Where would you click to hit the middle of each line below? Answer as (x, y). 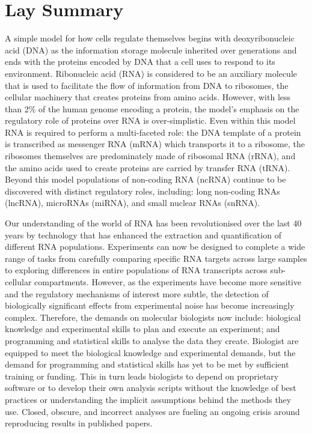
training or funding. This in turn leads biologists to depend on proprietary (142, 376)
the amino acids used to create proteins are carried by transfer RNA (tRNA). (148, 167)
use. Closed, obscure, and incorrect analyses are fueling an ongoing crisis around (152, 411)
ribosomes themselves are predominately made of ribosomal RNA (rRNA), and (150, 156)
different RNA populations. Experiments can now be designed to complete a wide (155, 247)
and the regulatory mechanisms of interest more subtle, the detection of (137, 293)
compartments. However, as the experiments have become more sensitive (168, 282)
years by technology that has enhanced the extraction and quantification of (143, 235)
